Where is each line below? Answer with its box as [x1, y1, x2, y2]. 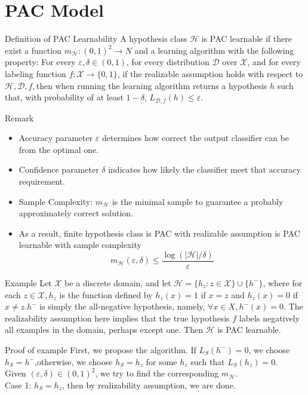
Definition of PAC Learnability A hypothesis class [5, 32, 187, 45]
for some [146, 355, 177, 368]
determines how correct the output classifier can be [102, 131, 289, 144]
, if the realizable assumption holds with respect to [117, 67, 303, 79]
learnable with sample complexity [19, 238, 141, 251]
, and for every [247, 56, 301, 68]
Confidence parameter [19, 163, 99, 176]
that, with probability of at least [5, 91, 124, 103]
